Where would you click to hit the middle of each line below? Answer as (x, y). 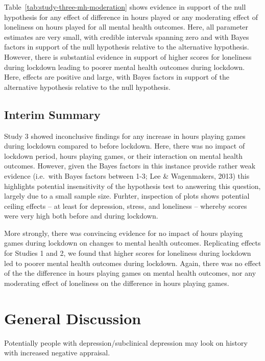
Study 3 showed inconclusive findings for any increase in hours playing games (125, 136)
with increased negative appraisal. (57, 353)
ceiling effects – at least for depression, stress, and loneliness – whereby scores (126, 206)
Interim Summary (52, 114)
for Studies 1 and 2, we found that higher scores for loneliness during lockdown (128, 253)
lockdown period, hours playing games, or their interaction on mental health (124, 155)
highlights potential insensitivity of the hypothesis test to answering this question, (132, 186)
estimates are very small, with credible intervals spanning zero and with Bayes (127, 37)
